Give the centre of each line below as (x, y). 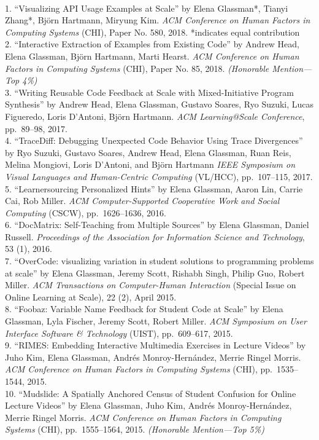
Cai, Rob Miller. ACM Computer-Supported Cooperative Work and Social (142, 201)
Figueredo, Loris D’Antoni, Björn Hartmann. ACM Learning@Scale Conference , (155, 116)
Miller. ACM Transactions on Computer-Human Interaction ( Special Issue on (151, 285)
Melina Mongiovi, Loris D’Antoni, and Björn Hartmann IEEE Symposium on (150, 164)
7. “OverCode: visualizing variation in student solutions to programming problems (159, 261)
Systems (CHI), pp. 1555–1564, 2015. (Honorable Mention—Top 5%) (135, 429)
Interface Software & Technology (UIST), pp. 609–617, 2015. (119, 333)
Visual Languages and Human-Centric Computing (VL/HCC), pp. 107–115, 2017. (159, 176)
